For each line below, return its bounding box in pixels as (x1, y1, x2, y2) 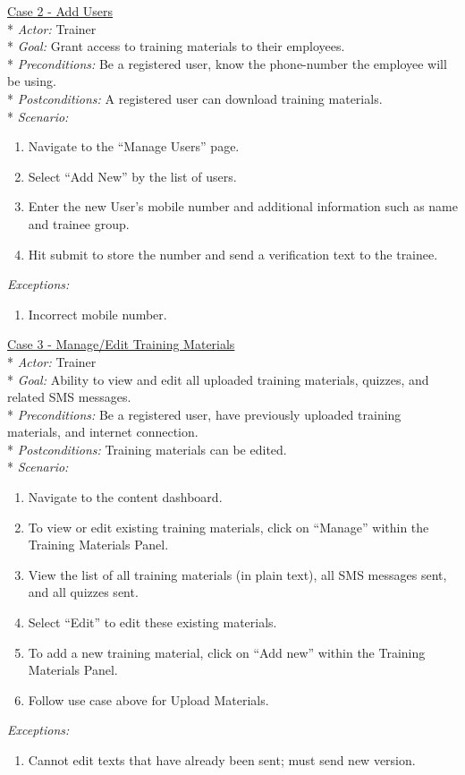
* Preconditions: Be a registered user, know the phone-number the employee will (7, 54, 447, 72)
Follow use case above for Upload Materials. (28, 690, 269, 709)
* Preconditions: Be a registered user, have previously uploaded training (7, 405, 402, 423)
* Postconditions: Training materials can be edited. (7, 439, 287, 458)
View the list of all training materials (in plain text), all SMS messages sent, (28, 565, 447, 583)
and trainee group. (28, 214, 130, 233)
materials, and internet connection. (7, 422, 199, 441)
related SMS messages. (7, 387, 131, 406)
